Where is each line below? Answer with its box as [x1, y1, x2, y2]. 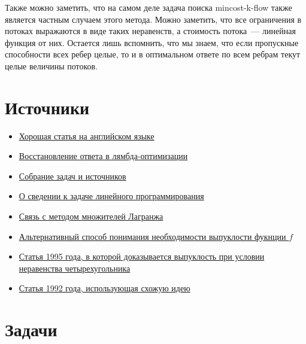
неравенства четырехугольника [19, 261, 131, 274]
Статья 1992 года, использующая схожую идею [19, 282, 190, 294]
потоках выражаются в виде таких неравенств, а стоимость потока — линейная [5, 25, 296, 37]
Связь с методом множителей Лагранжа [19, 210, 163, 223]
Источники [5, 95, 90, 119]
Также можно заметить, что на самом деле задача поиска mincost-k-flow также [5, 1, 292, 13]
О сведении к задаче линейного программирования [19, 190, 204, 202]
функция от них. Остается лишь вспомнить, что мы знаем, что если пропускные [5, 36, 299, 48]
